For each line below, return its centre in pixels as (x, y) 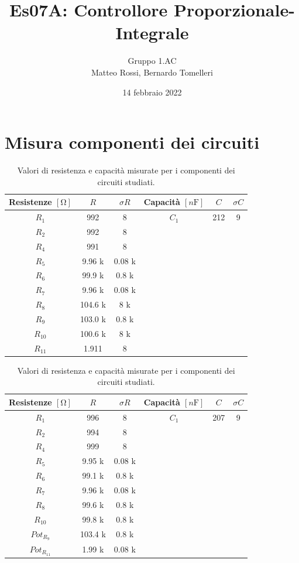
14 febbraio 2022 (152, 92)
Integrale (152, 33)
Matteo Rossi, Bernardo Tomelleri (152, 72)
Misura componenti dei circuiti (132, 142)
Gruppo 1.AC (152, 61)
